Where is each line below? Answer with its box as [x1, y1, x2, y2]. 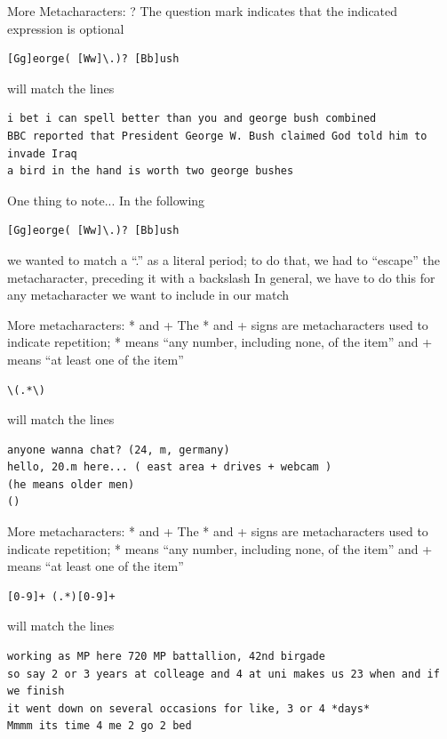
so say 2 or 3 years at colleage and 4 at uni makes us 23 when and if [7, 667, 440, 680]
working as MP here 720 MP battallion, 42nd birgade [7, 650, 325, 663]
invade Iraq [7, 147, 77, 160]
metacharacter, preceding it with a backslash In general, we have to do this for [7, 268, 435, 286]
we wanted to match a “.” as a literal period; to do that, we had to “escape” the [7, 250, 441, 269]
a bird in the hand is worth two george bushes [7, 165, 294, 178]
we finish [7, 685, 65, 698]
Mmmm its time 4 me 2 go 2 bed [7, 719, 192, 733]
